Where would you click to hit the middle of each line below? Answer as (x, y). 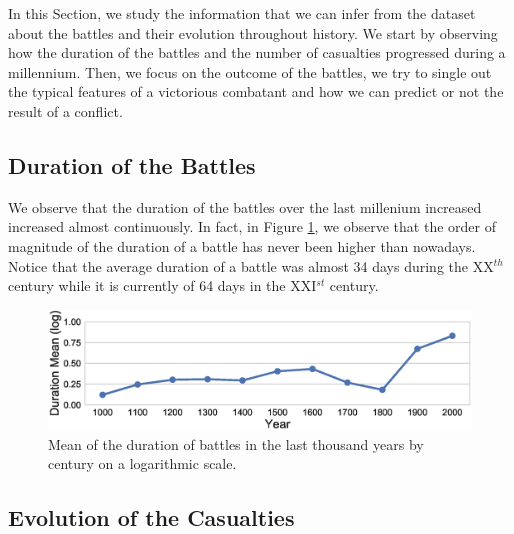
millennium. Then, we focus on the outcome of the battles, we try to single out (250, 71)
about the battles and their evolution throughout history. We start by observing (253, 32)
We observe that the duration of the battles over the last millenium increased (245, 206)
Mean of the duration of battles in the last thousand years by (236, 443)
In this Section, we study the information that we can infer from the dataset (242, 13)
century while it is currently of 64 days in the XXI (162, 285)
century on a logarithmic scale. (142, 463)
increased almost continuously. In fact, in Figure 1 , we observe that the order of (252, 226)
